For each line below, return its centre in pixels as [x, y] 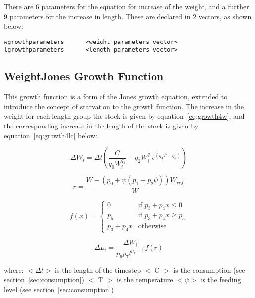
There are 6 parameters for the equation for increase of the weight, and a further [127, 6]
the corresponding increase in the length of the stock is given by [101, 126]
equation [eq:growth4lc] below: [51, 135]
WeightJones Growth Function [84, 76]
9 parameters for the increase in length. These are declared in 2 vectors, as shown [128, 16]
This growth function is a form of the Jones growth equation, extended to [116, 97]
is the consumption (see [209, 270]
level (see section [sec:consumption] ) [59, 289]
